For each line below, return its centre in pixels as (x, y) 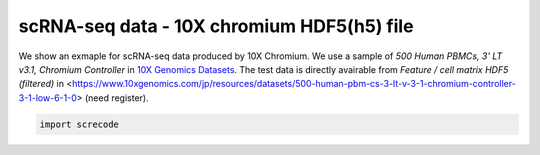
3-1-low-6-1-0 (47, 97)
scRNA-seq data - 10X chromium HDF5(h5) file (216, 26)
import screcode (79, 124)
